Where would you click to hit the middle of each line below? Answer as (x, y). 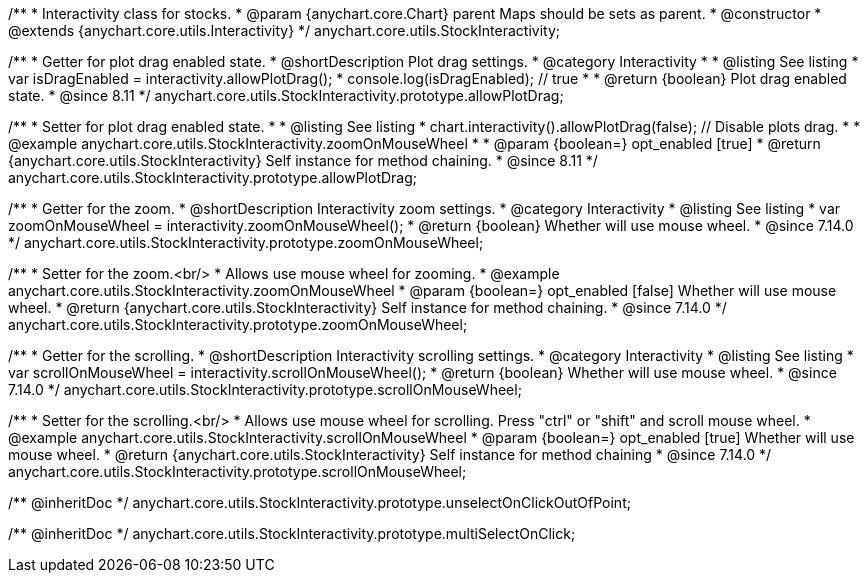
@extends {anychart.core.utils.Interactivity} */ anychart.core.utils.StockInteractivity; (284, 30)
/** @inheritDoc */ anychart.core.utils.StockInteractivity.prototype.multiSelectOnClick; (292, 533)
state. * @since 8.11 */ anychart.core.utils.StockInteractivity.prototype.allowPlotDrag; (286, 95)
